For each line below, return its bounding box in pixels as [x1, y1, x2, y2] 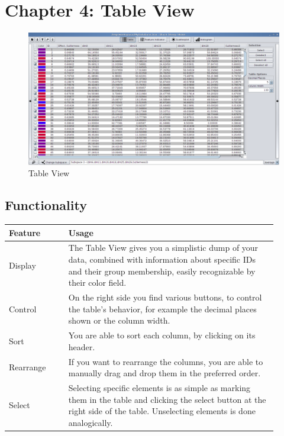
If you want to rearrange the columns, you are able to [68, 355, 263, 367]
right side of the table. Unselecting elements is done [68, 405, 256, 417]
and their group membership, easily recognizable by [68, 264, 256, 277]
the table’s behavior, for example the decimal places [68, 302, 257, 315]
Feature [9, 226, 41, 238]
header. [68, 340, 95, 353]
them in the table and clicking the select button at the [68, 393, 266, 405]
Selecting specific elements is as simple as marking [68, 381, 251, 393]
